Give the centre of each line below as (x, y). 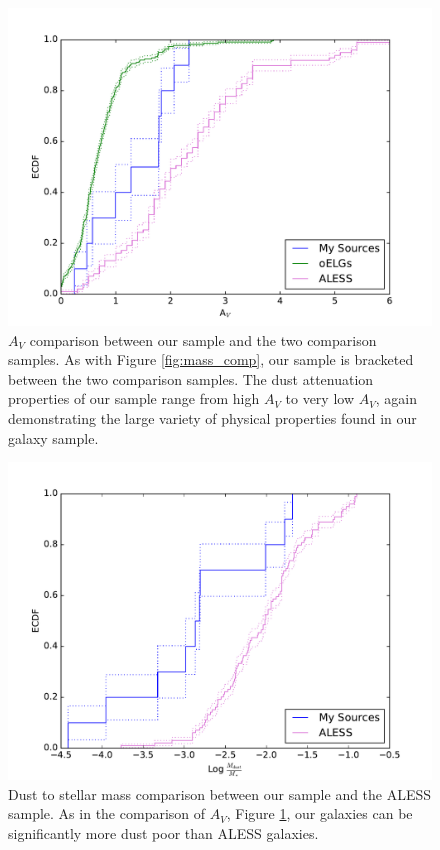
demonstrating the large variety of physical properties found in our (212, 417)
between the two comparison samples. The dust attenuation (191, 378)
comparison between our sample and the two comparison (203, 339)
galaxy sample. (53, 437)
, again (396, 398)
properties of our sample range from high (134, 398)
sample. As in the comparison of (107, 813)
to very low (320, 398)
